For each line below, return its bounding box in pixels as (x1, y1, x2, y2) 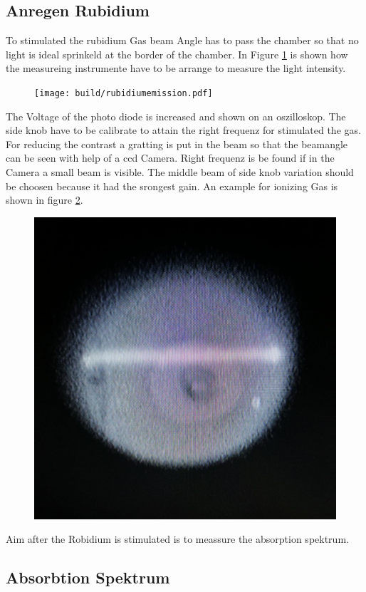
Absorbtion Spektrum (6, 566, 170, 588)
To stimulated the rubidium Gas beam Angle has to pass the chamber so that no (6, 33, 359, 48)
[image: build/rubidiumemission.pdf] (34, 88, 213, 98)
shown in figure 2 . (6, 192, 83, 207)
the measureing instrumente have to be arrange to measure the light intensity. (6, 61, 346, 76)
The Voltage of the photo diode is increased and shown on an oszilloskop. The (6, 108, 346, 123)
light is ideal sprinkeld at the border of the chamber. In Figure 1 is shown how (6, 46, 348, 61)
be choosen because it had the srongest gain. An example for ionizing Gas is (6, 178, 338, 193)
